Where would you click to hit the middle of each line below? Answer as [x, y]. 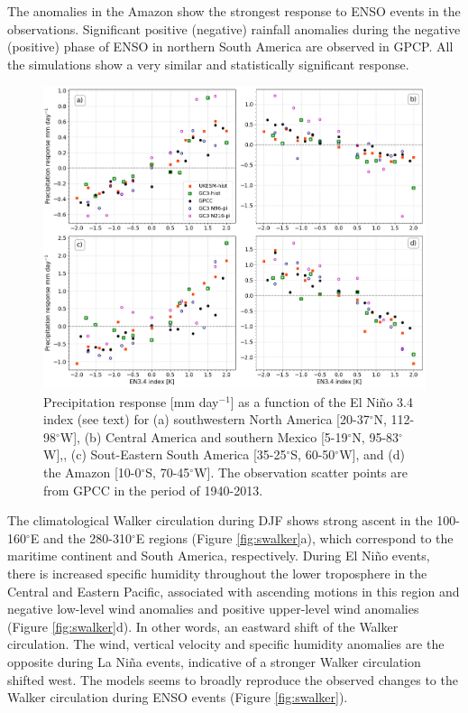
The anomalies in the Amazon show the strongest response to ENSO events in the [234, 11]
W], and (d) [372, 454]
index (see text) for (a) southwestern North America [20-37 [206, 419]
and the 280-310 [88, 537]
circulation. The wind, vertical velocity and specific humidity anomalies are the [226, 644]
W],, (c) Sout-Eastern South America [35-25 [165, 454]
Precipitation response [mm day [131, 401]
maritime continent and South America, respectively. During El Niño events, [219, 556]
